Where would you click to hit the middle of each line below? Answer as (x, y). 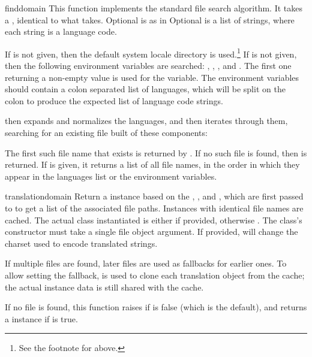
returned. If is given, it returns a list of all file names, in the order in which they (152, 164)
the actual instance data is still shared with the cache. (104, 287)
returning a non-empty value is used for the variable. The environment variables (152, 77)
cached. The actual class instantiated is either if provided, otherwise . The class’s (154, 220)
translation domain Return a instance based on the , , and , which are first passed (154, 196)
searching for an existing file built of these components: (106, 132)
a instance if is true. (41, 318)
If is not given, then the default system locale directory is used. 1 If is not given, (151, 53)
